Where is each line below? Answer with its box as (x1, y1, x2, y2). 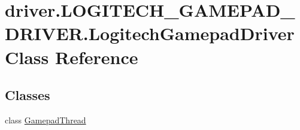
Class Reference (5, 44, 138, 69)
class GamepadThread (5, 113, 86, 126)
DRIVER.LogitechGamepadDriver (5, 21, 295, 46)
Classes (5, 86, 50, 104)
